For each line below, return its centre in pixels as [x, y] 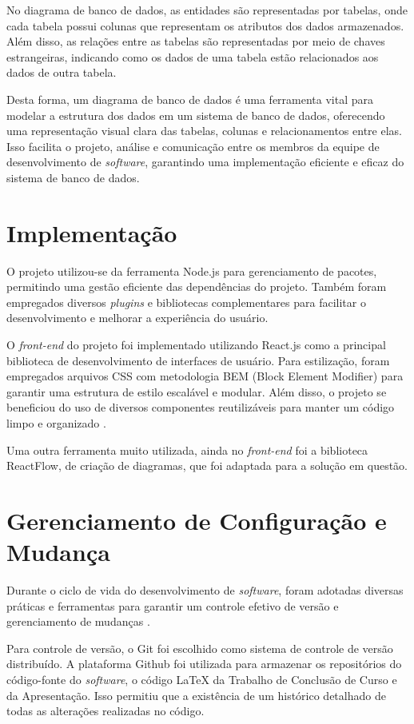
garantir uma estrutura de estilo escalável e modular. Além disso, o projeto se [197, 391]
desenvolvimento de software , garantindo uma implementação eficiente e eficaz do [205, 162]
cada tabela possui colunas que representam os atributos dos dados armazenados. [205, 25]
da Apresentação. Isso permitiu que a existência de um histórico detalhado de [196, 695]
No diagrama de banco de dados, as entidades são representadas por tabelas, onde [207, 10]
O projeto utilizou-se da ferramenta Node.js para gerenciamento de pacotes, [192, 271]
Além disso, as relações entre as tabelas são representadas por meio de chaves [196, 41]
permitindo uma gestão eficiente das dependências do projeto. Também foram [197, 286]
